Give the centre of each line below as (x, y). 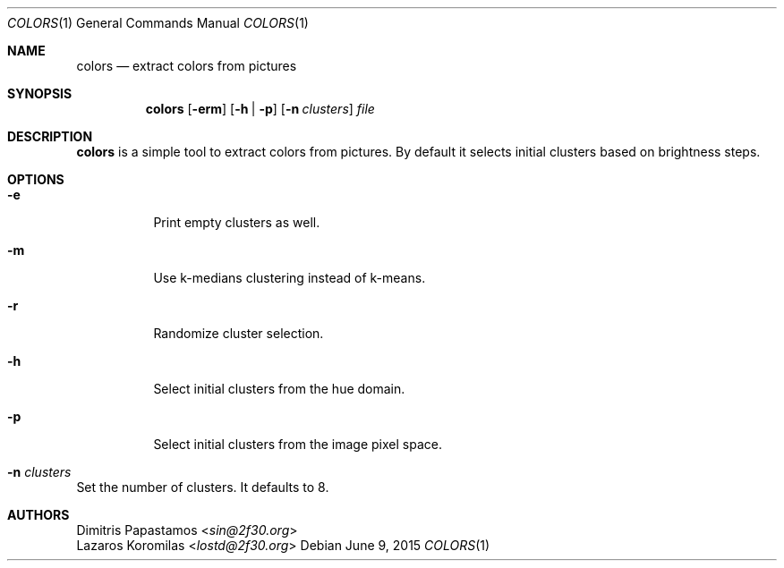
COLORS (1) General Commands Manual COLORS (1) (158, 23)
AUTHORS (38, 515)
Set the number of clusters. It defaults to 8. (203, 487)
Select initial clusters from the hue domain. (279, 389)
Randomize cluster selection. (239, 333)
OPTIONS (36, 179)
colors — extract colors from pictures (187, 66)
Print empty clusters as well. (237, 222)
